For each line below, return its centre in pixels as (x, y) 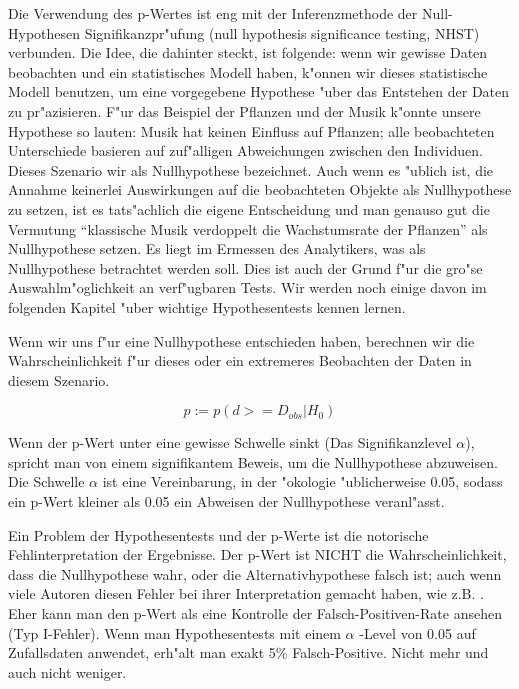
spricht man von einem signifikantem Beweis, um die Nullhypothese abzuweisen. (253, 461)
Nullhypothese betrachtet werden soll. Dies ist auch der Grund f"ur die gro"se (245, 267)
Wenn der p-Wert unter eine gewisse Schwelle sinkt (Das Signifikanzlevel (230, 442)
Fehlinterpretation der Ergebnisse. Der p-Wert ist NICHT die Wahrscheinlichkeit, (257, 554)
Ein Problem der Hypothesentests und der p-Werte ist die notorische (218, 534)
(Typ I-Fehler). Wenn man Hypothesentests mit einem (174, 632)
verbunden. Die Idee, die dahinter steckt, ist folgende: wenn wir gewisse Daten (248, 52)
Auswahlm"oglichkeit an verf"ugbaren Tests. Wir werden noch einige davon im (247, 287)
